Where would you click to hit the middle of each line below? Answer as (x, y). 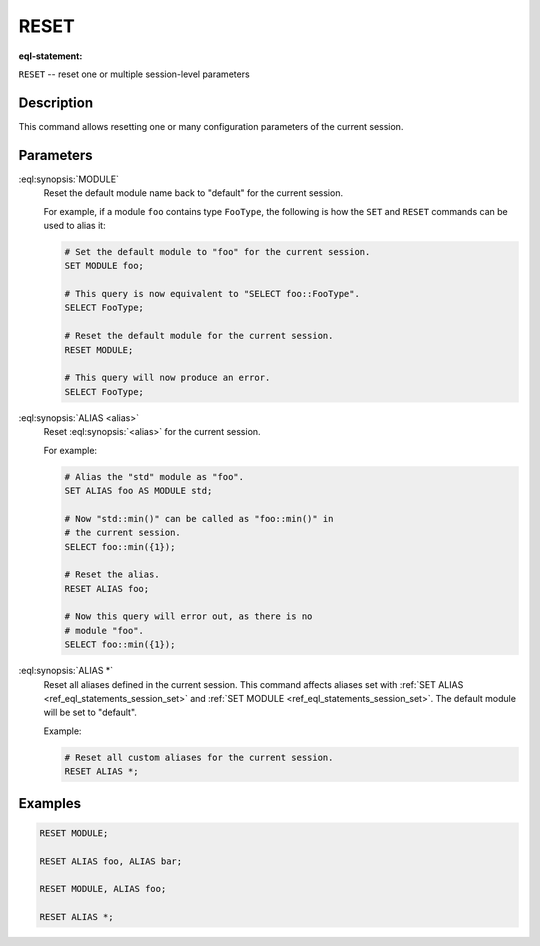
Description (56, 102)
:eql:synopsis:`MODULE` (69, 179)
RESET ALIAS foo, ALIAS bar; (111, 861)
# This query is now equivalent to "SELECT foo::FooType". (212, 294)
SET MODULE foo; (104, 266)
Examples (50, 803)
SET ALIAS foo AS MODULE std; (138, 490)
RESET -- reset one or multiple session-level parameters (134, 74)
